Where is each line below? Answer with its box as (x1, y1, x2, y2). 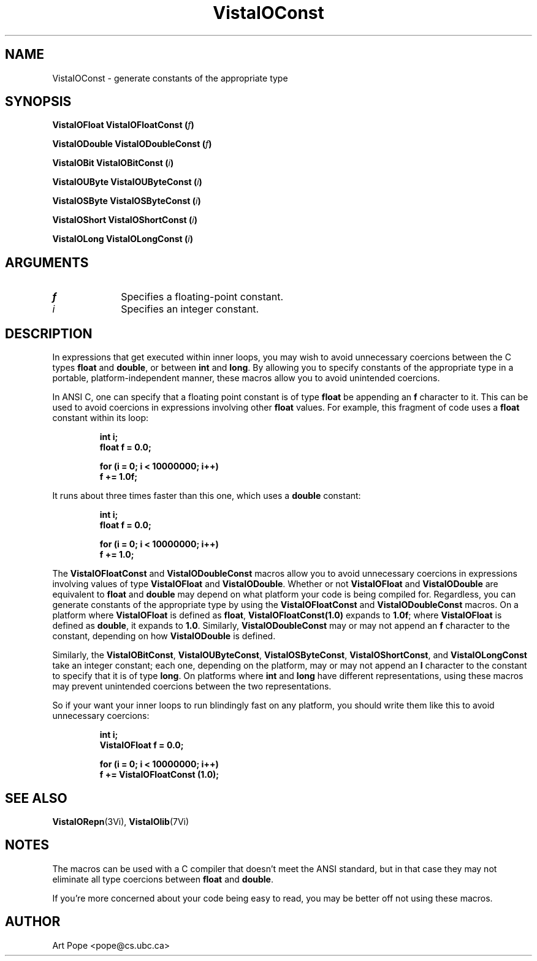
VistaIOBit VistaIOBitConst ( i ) (52, 158, 174, 169)
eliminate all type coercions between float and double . (52, 873, 273, 884)
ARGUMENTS (5, 254, 89, 270)
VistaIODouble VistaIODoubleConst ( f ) (52, 139, 212, 150)
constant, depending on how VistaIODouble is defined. (52, 631, 276, 642)
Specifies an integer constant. (121, 303, 259, 316)
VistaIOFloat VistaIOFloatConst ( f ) (52, 120, 194, 131)
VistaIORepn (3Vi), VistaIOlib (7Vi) (52, 816, 189, 827)
